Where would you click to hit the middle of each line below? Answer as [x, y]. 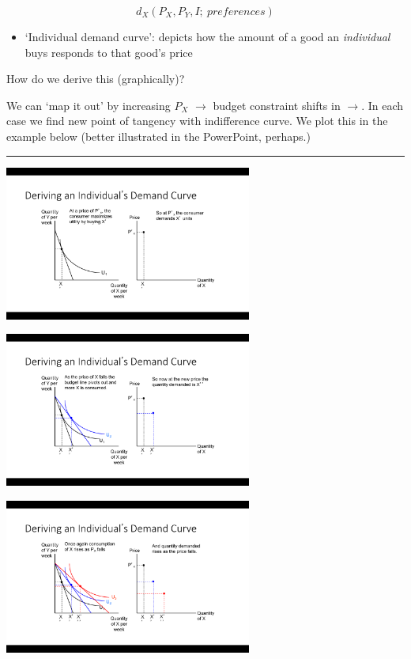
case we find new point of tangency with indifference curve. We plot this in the [197, 121]
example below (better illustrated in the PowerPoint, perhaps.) [158, 136]
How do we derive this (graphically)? [96, 79]
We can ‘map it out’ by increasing [89, 105]
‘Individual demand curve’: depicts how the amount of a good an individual [207, 36]
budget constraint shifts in [277, 105]
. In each [383, 105]
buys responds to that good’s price [109, 52]
